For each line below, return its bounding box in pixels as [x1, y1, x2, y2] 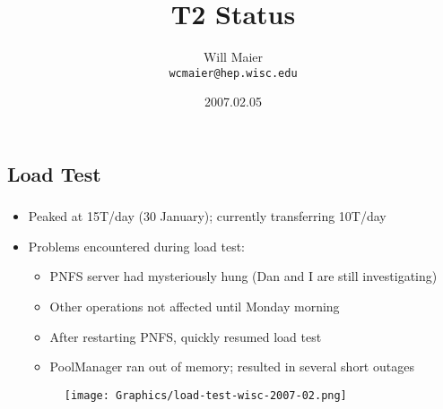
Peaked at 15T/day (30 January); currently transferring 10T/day [28, 207, 387, 226]
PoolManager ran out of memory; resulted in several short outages [49, 357, 414, 376]
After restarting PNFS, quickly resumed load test [49, 327, 322, 345]
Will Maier [203, 47, 264, 66]
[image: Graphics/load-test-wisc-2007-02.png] [64, 388, 347, 402]
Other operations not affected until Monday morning [49, 297, 340, 316]
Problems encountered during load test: [28, 236, 246, 255]
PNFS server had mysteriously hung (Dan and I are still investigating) [49, 267, 438, 285]
